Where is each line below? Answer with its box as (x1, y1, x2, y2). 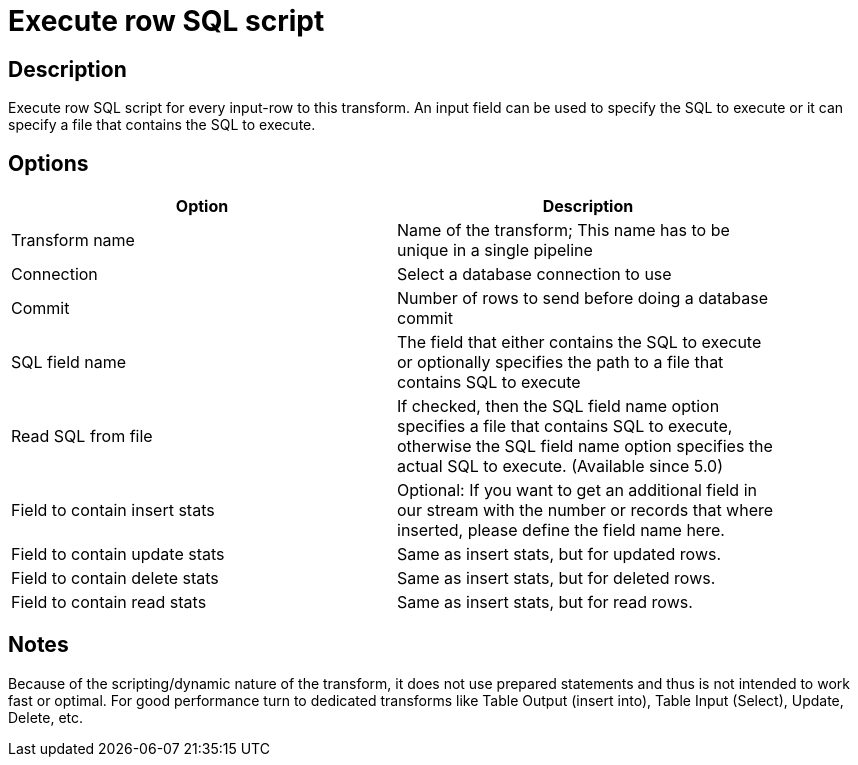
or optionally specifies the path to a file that (397, 352, 724, 373)
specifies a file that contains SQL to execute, (397, 416, 733, 437)
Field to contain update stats (11, 544, 225, 565)
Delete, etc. (8, 708, 84, 726)
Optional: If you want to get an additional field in (397, 480, 757, 501)
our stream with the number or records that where (397, 500, 774, 521)
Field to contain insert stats (11, 500, 215, 521)
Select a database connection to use (397, 264, 672, 285)
